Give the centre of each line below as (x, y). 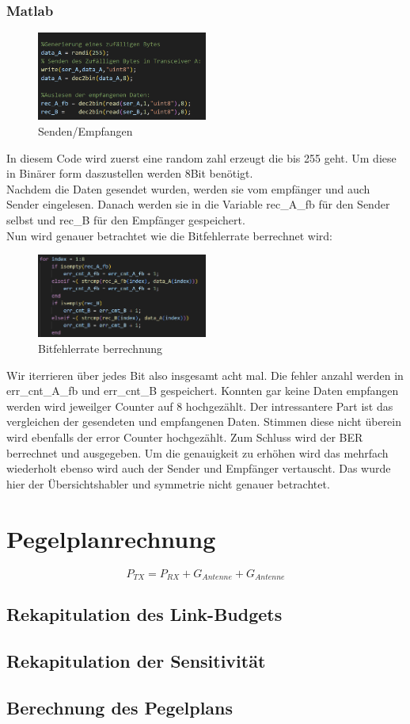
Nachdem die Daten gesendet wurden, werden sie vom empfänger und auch (188, 188)
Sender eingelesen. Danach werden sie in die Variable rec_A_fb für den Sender (198, 204)
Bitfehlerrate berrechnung (101, 349)
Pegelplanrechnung (111, 538)
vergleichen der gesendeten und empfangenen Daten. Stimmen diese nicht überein (204, 421)
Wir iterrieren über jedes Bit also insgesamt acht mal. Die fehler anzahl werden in (205, 375)
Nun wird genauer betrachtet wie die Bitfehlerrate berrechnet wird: (169, 235)
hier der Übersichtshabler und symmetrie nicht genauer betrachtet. (168, 483)
